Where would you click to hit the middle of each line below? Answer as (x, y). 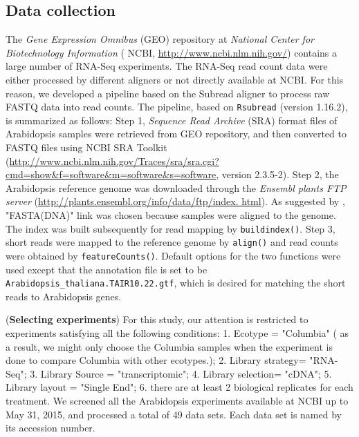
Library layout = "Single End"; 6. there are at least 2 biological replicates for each (179, 387)
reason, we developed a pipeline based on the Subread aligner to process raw (168, 93)
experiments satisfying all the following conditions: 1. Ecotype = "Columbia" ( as (177, 332)
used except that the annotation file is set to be (107, 269)
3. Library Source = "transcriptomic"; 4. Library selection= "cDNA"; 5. (181, 373)
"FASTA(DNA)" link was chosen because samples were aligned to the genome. (171, 214)
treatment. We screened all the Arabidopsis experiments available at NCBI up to (177, 400)
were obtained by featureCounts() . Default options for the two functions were (173, 255)
